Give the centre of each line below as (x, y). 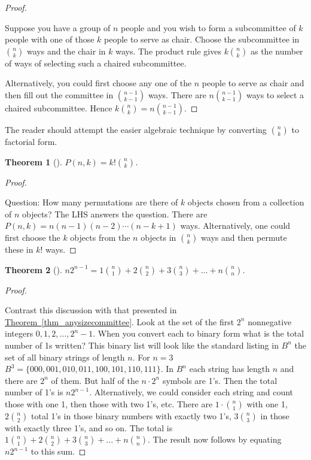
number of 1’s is (34, 392)
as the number (277, 51)
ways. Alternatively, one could (235, 226)
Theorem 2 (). (33, 269)
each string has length (230, 369)
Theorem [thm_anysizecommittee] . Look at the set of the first (120, 321)
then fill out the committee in (59, 94)
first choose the (33, 237)
